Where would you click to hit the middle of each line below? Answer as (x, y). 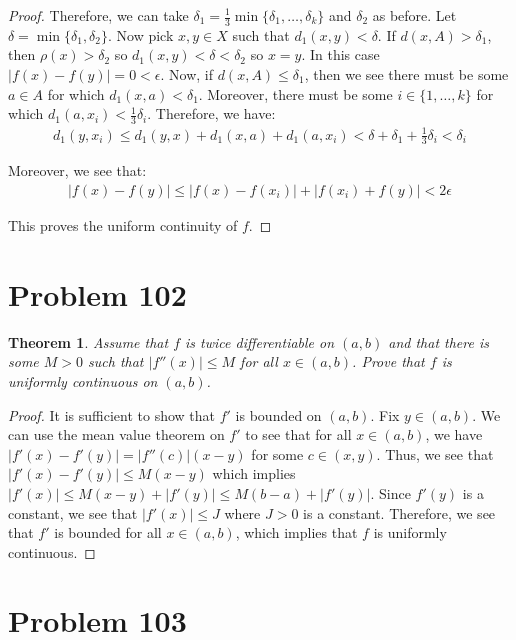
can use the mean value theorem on (116, 434)
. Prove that (388, 361)
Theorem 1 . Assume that (88, 341)
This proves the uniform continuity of (123, 225)
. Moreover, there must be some (295, 93)
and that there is (438, 341)
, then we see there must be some (406, 74)
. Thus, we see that (435, 453)
